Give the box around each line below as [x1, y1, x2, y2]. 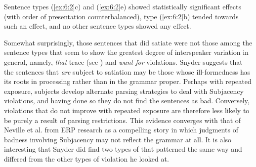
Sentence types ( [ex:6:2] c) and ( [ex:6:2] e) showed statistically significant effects [4, 1, 241, 11]
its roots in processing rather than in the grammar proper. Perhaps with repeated [4, 76, 252, 86]
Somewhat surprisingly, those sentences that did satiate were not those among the [4, 37, 253, 47]
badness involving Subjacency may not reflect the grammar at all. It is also [4, 134, 232, 144]
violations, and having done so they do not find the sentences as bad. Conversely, [4, 95, 250, 106]
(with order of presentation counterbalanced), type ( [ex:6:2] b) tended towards [4, 11, 239, 21]
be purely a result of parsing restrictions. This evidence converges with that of [4, 115, 241, 125]
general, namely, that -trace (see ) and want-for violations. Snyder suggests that [4, 56, 243, 67]
